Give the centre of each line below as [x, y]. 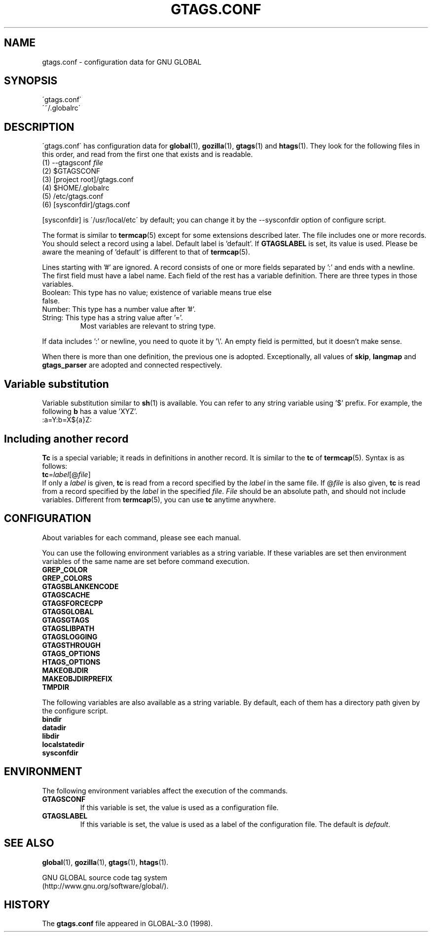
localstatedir [63, 744]
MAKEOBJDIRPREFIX [77, 678]
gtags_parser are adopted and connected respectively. [132, 365]
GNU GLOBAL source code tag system [105, 877]
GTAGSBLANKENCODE [80, 586]
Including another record [66, 439]
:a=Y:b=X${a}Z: [67, 420]
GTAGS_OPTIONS [71, 653]
